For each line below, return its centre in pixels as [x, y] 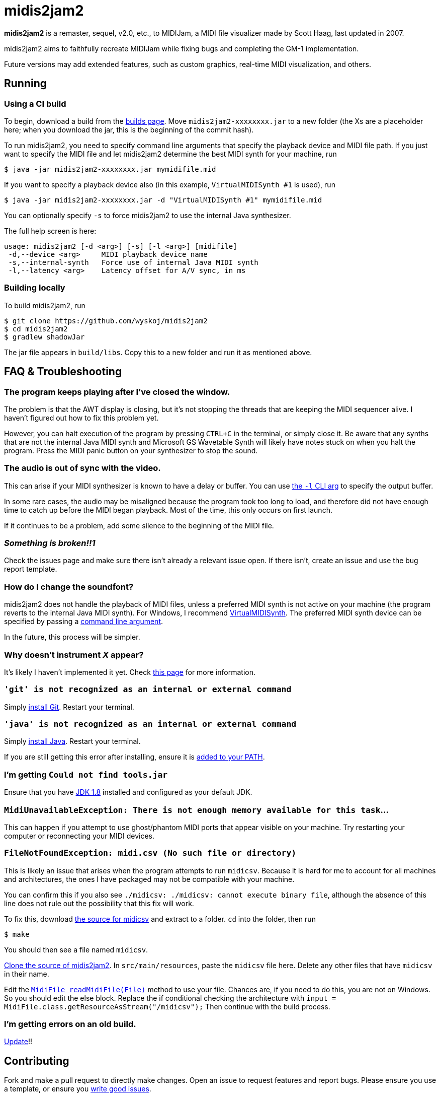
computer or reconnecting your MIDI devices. [79, 836]
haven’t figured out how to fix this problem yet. [81, 418]
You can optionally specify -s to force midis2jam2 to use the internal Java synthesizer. [148, 215]
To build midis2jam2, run [45, 305]
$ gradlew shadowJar [45, 337]
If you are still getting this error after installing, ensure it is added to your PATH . [135, 757]
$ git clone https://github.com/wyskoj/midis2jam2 [106, 321]
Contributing [37, 1061]
